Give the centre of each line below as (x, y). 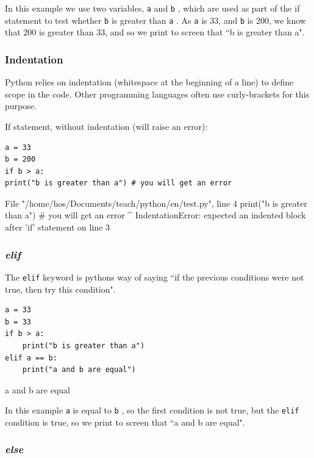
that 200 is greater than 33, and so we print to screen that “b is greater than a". (155, 32)
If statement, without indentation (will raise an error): (106, 126)
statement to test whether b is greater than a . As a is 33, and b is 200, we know (155, 20)
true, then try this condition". (60, 289)
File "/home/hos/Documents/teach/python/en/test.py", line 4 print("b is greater (156, 203)
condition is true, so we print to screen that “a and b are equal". (125, 422)
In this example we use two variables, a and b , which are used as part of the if (152, 8)
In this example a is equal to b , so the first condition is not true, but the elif (152, 410)
